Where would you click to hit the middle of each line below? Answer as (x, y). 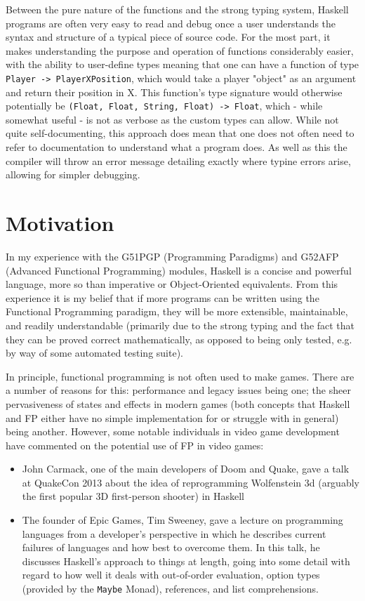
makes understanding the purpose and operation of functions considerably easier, (180, 50)
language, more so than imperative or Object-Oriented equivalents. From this (172, 284)
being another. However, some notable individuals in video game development (173, 431)
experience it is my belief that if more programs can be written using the (162, 297)
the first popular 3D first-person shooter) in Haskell (133, 496)
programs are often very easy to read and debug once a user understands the (171, 23)
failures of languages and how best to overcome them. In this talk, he (171, 547)
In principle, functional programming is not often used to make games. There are (180, 376)
